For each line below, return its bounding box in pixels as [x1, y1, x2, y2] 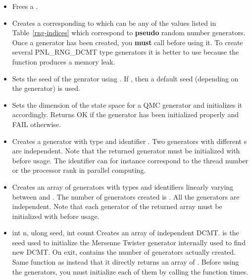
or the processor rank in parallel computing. [12, 165, 146, 175]
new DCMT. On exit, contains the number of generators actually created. [12, 247, 236, 257]
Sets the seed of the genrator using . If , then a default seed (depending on [12, 73, 239, 83]
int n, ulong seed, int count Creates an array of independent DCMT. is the [12, 227, 239, 238]
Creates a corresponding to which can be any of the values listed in [12, 17, 216, 28]
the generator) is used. [12, 83, 80, 93]
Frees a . [12, 1, 38, 11]
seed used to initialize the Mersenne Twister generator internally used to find [12, 237, 246, 247]
